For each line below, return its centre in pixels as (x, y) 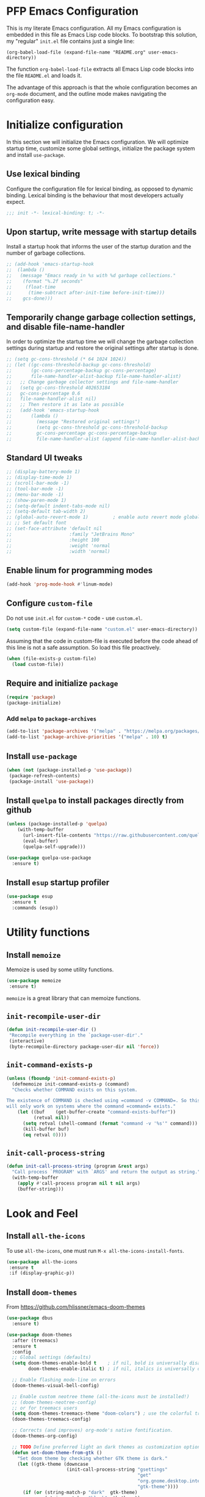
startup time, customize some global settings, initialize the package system (101, 148)
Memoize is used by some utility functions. (60, 970)
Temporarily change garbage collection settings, (101, 317)
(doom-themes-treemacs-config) (52, 1419)
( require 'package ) (31, 697)
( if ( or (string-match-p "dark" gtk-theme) (80, 1492)
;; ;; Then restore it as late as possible (65, 405)
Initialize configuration (65, 125)
